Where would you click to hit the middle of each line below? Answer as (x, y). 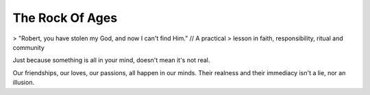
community (28, 47)
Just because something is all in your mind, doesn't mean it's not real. (111, 60)
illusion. (23, 83)
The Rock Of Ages (65, 18)
